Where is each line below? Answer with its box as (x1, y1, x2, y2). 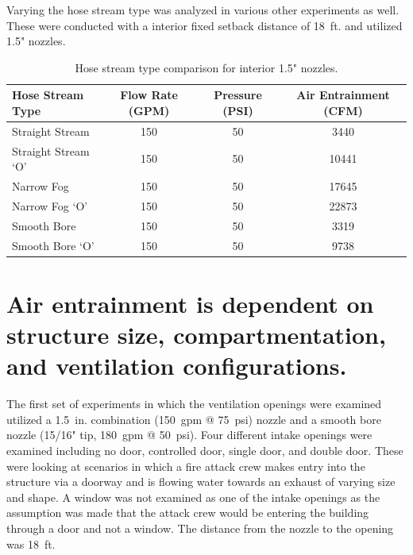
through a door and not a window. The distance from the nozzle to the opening (6, 519, 394, 536)
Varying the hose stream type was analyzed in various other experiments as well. (6, 2, 399, 17)
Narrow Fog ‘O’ (12, 197, 88, 214)
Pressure (214, 87, 262, 103)
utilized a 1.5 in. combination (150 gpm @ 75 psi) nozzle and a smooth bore (6, 410, 381, 427)
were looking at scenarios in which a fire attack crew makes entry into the (6, 457, 365, 474)
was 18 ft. (6, 535, 56, 552)
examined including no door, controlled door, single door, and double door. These (6, 442, 403, 458)
